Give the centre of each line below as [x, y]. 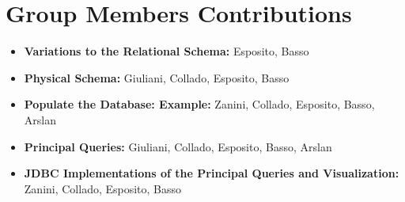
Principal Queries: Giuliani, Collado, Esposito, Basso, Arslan [178, 146]
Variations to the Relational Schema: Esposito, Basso [167, 51]
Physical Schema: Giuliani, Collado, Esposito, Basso [157, 77]
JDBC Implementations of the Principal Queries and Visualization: [212, 173]
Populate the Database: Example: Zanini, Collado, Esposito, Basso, [199, 104]
